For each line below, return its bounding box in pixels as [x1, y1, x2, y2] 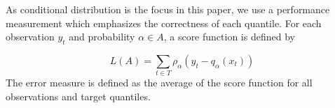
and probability [69, 29, 135, 44]
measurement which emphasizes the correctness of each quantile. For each [6, 15, 322, 30]
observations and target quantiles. [6, 88, 151, 103]
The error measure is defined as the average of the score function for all [6, 75, 313, 90]
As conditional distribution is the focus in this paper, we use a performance [6, 2, 330, 16]
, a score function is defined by [163, 29, 295, 44]
